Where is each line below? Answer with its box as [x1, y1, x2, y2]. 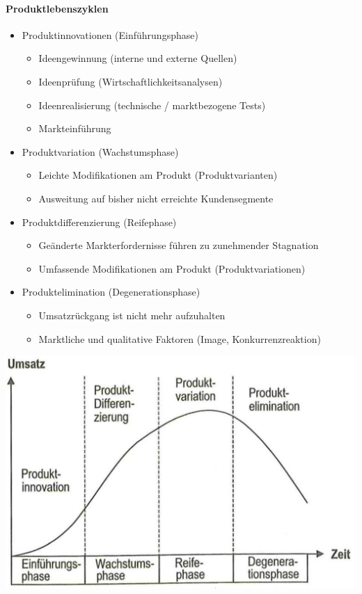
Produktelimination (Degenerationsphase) [22, 284, 200, 299]
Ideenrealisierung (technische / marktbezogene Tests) [38, 97, 266, 112]
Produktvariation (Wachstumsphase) [22, 144, 179, 159]
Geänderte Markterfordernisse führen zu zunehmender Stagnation [38, 238, 319, 252]
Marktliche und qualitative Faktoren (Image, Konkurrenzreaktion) [38, 331, 321, 346]
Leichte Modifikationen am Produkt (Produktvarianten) [38, 168, 278, 182]
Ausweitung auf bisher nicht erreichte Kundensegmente [38, 191, 274, 205]
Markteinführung [38, 121, 111, 136]
